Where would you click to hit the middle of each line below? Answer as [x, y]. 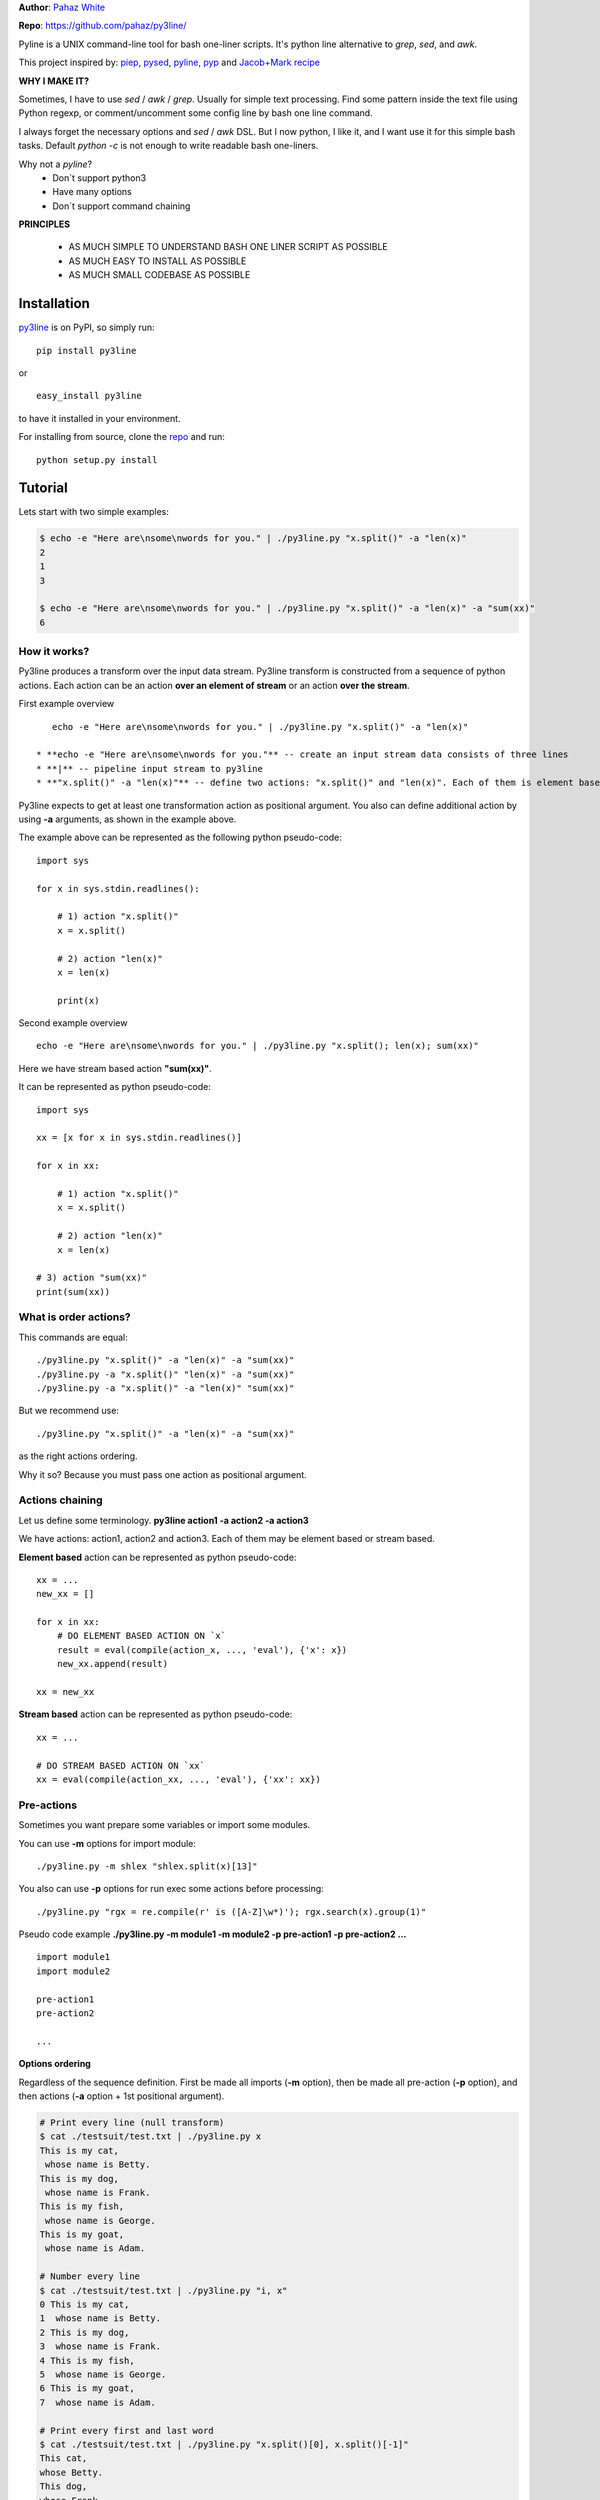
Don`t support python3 [99, 177]
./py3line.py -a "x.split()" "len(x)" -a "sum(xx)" [165, 1374]
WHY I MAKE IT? [54, 81]
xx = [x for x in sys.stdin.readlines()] [139, 1138]
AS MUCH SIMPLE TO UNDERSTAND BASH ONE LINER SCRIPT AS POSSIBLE [228, 247]
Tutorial [43, 488]
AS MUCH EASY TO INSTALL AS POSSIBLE [157, 261]
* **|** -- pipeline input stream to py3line [150, 768]
